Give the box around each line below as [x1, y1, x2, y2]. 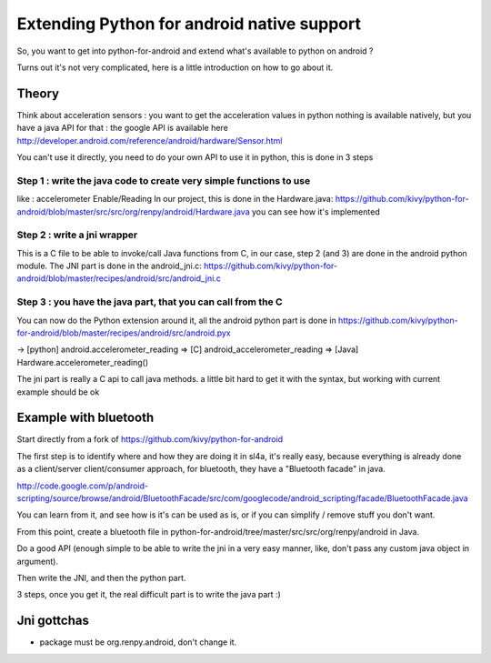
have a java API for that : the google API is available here [16, 123, 229, 134]
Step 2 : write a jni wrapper [16, 228, 138, 241]
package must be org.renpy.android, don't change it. [39, 637, 237, 648]
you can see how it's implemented [251, 206, 381, 217]
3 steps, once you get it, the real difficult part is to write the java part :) [16, 589, 281, 600]
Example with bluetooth [16, 410, 155, 426]
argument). [16, 556, 59, 567]
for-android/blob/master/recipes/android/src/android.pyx [16, 327, 231, 338]
